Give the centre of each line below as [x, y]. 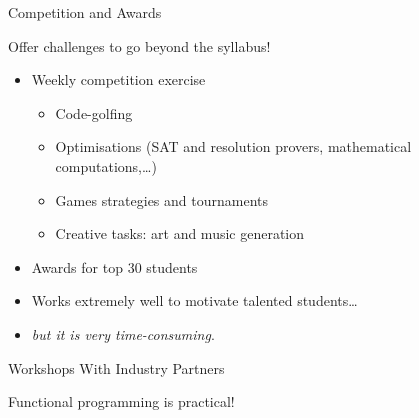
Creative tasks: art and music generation [180, 233]
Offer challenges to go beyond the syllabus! [139, 45]
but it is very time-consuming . [123, 333]
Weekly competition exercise [118, 79]
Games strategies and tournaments [162, 199]
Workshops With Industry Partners [116, 367]
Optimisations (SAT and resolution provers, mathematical [233, 146]
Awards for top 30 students [114, 266]
